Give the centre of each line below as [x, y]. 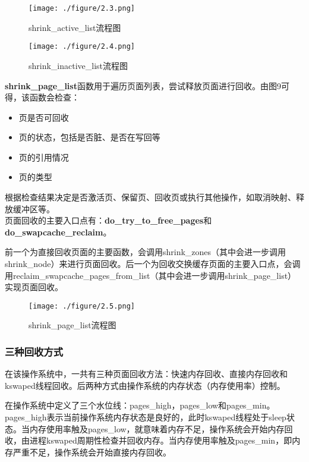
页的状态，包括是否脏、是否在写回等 [89, 137]
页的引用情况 [44, 157]
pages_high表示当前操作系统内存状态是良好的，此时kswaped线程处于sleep [146, 417]
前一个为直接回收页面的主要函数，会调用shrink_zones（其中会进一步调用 [146, 252]
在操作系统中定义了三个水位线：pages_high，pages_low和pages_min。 [140, 405]
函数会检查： [54, 97]
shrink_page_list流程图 [72, 325]
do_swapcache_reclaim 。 [58, 232]
